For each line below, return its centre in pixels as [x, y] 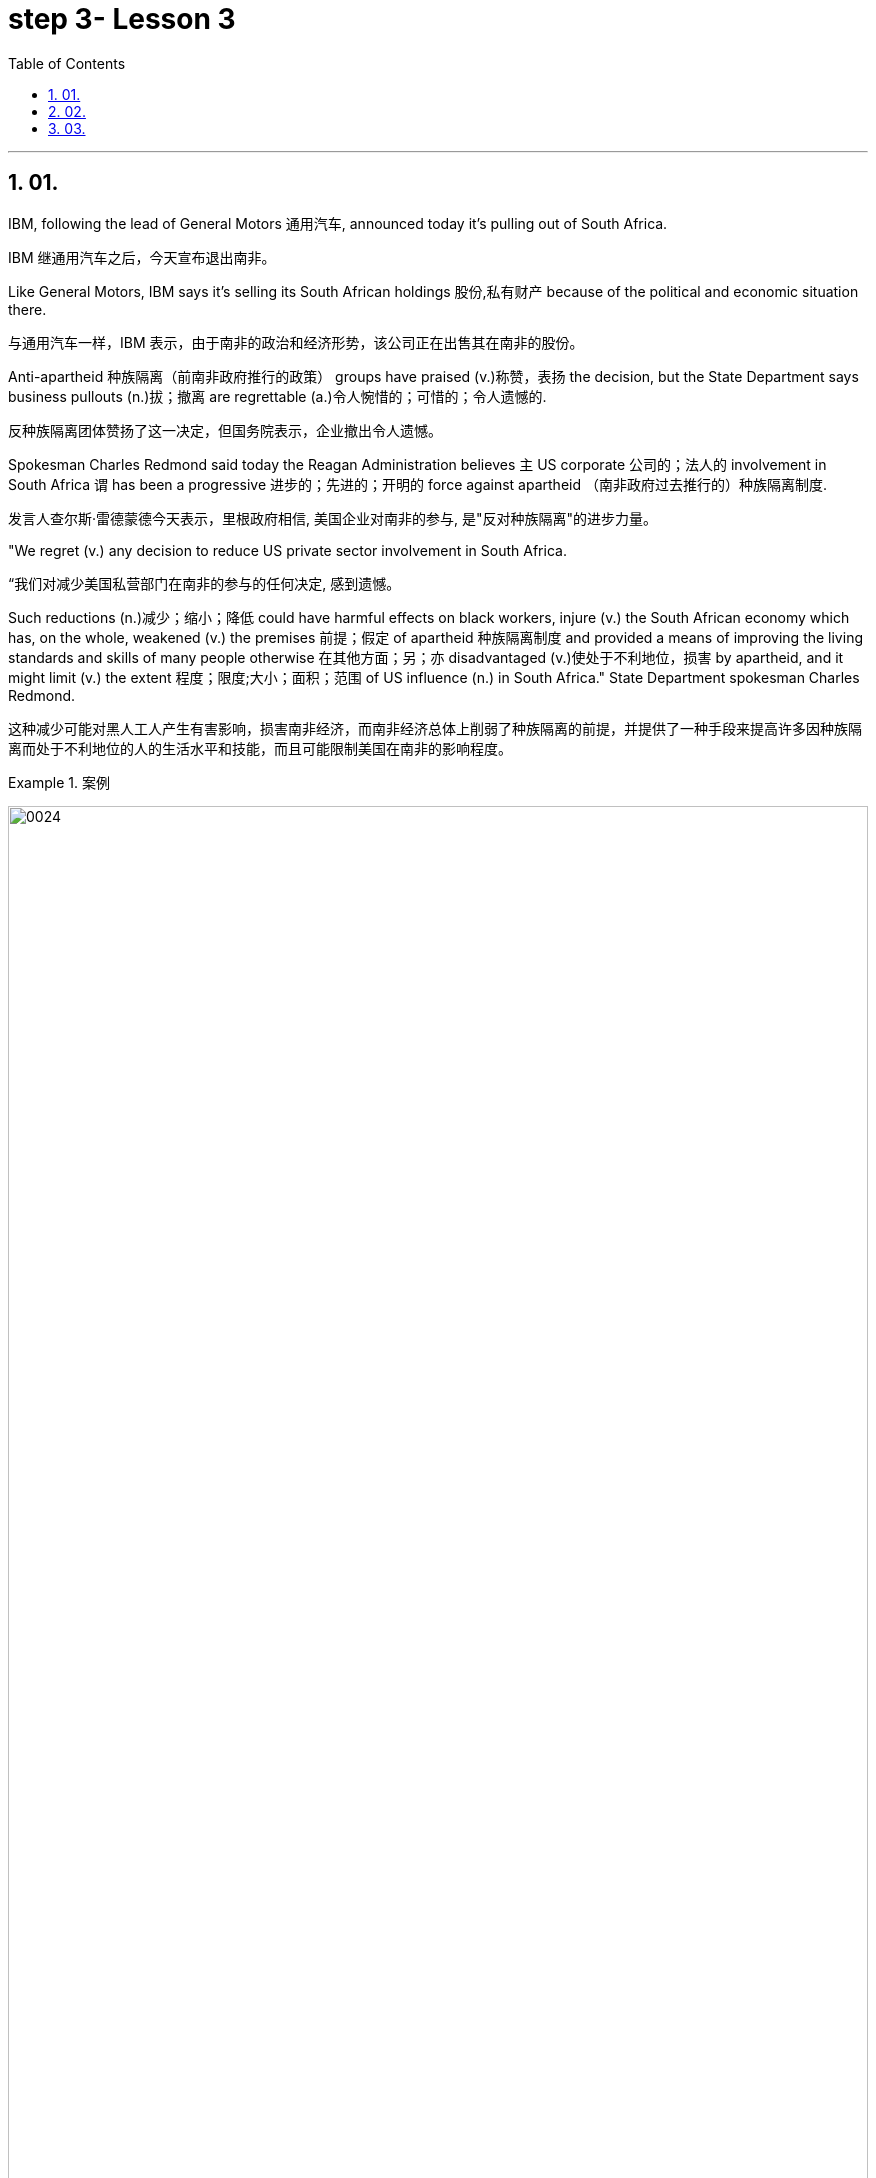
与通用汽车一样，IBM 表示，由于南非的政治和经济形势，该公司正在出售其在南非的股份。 [296, 342]
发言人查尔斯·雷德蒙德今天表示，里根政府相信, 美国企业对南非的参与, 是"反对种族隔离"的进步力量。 [333, 518]
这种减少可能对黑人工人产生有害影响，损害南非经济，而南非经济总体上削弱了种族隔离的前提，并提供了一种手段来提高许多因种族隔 [435, 728]
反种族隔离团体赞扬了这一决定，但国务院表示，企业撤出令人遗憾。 [225, 430]
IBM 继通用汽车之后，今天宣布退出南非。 [142, 257]
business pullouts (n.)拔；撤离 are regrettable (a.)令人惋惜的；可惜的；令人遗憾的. [277, 396]
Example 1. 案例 [59, 782]
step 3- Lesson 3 [122, 19]
